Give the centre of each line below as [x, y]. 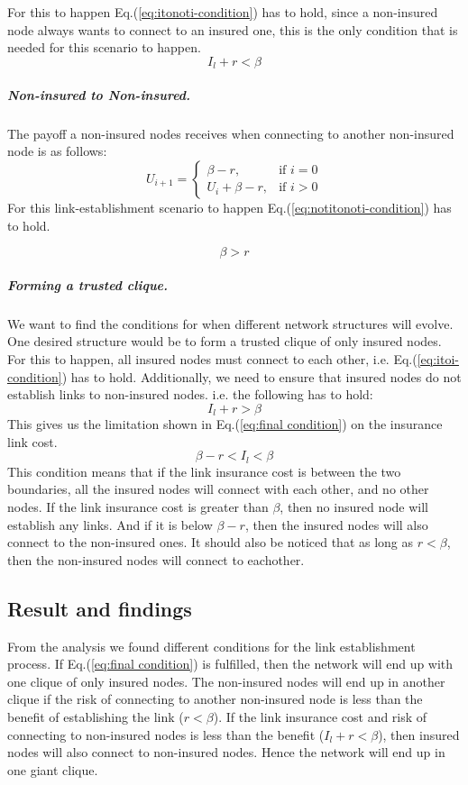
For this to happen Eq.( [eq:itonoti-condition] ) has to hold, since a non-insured [223, 12]
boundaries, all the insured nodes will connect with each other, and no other [218, 489]
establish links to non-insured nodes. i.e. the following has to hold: [190, 394]
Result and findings [100, 608]
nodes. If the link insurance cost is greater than [138, 506]
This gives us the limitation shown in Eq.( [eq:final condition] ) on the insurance [225, 424]
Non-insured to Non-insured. [99, 94]
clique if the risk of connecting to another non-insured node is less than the [215, 699]
